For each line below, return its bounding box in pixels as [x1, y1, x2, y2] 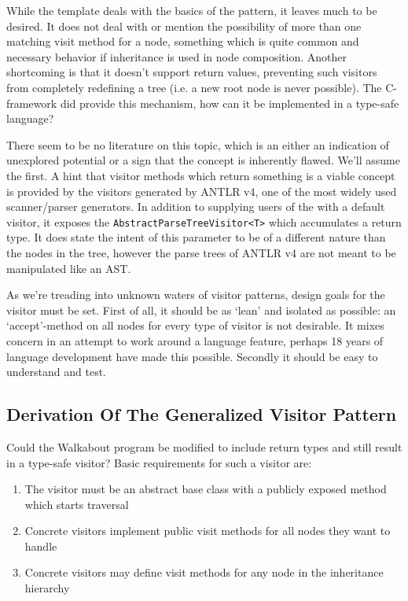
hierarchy [24, 580, 70, 596]
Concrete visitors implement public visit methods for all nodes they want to [24, 522, 391, 539]
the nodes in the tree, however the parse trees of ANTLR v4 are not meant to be [6, 244, 396, 260]
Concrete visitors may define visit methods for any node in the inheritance [24, 564, 384, 581]
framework [6, 94, 57, 111]
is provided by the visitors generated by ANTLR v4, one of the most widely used [6, 183, 397, 199]
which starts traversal [24, 496, 129, 512]
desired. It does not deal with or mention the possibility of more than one [6, 17, 362, 34]
